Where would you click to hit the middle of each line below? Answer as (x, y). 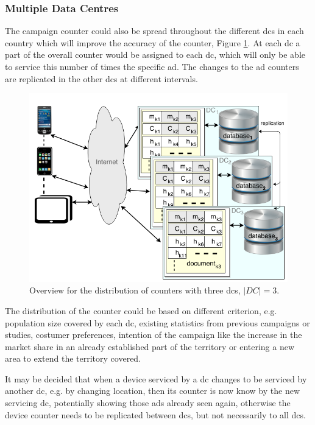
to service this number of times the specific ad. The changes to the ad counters (152, 66)
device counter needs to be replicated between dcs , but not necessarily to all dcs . (155, 414)
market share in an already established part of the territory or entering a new (150, 346)
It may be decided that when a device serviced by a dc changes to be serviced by (156, 378)
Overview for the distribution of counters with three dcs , (135, 290)
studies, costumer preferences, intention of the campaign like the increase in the (154, 335)
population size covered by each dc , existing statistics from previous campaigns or (157, 322)
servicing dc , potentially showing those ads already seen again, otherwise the (148, 403)
